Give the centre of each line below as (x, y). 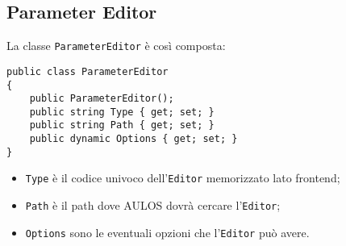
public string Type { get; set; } (122, 112)
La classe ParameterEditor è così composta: (116, 46)
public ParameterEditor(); (102, 99)
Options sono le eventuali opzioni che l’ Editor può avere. (167, 232)
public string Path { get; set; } (122, 125)
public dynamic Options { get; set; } (133, 139)
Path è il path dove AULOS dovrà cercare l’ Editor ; (153, 205)
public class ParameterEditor (88, 71)
